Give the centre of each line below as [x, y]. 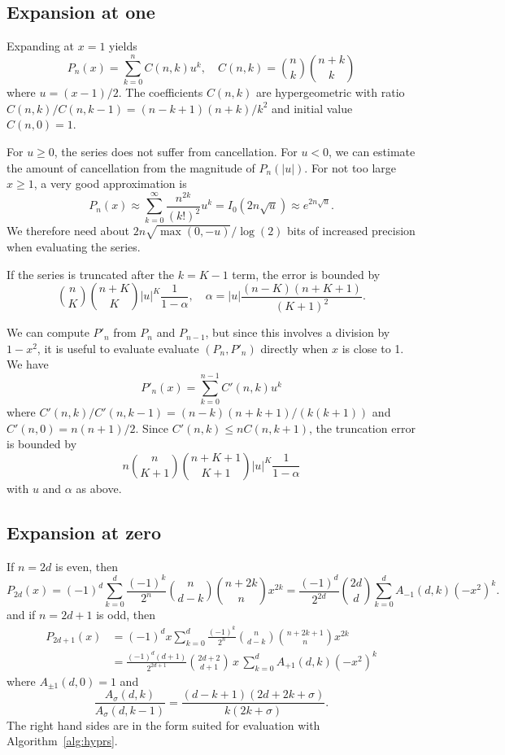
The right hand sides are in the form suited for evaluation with [163, 724]
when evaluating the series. [74, 246]
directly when [294, 348]
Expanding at [41, 46]
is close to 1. [373, 348]
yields [123, 46]
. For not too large [350, 167]
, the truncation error [362, 428]
